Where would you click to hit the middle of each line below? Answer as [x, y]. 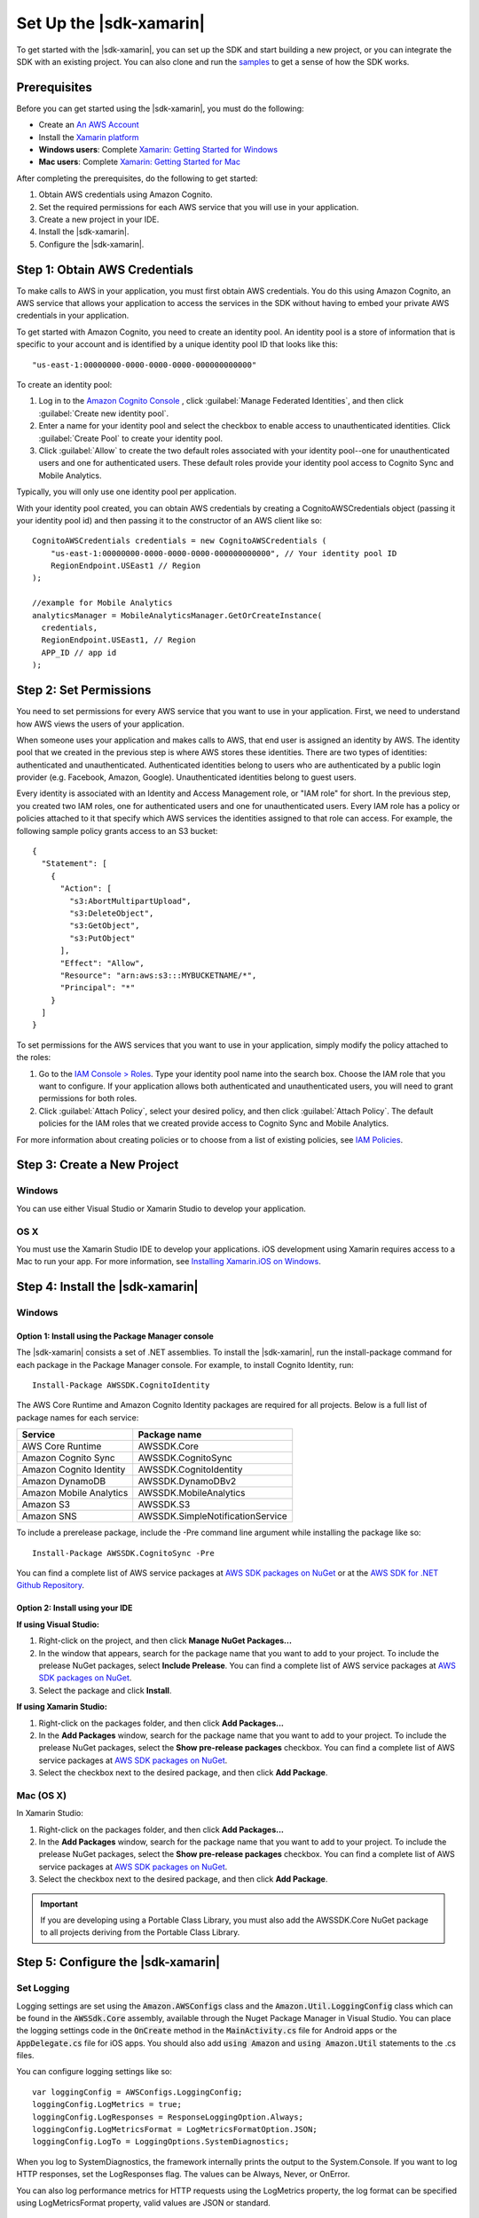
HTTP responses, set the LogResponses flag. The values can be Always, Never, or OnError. [183, 2175]
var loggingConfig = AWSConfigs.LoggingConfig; [137, 2092]
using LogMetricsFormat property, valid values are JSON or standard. [143, 2202]
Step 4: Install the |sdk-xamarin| [107, 1287]
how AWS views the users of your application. [101, 724]
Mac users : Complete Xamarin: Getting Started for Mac [140, 162]
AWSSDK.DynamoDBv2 [187, 1482]
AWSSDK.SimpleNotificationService [212, 1516]
